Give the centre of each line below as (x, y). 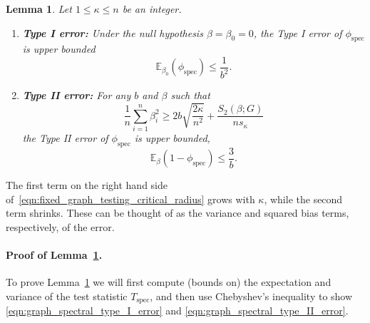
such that (190, 95)
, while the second (303, 199)
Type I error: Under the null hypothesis (113, 32)
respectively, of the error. (60, 226)
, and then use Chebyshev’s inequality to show (251, 296)
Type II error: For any (77, 95)
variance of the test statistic (67, 296)
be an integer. (152, 9)
